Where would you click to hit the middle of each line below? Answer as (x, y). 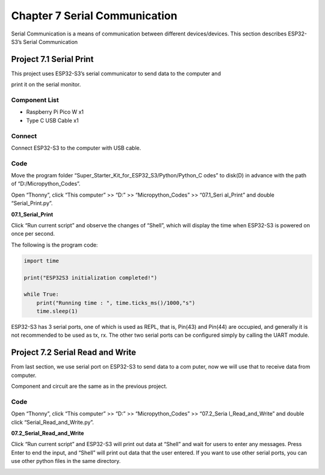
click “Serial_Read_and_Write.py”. (53, 422)
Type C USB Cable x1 (52, 120)
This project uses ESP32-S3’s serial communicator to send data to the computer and (116, 73)
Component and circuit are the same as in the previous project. (89, 386)
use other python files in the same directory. (66, 461)
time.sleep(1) (57, 311)
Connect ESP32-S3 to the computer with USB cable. (76, 148)
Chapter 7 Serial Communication (94, 16)
